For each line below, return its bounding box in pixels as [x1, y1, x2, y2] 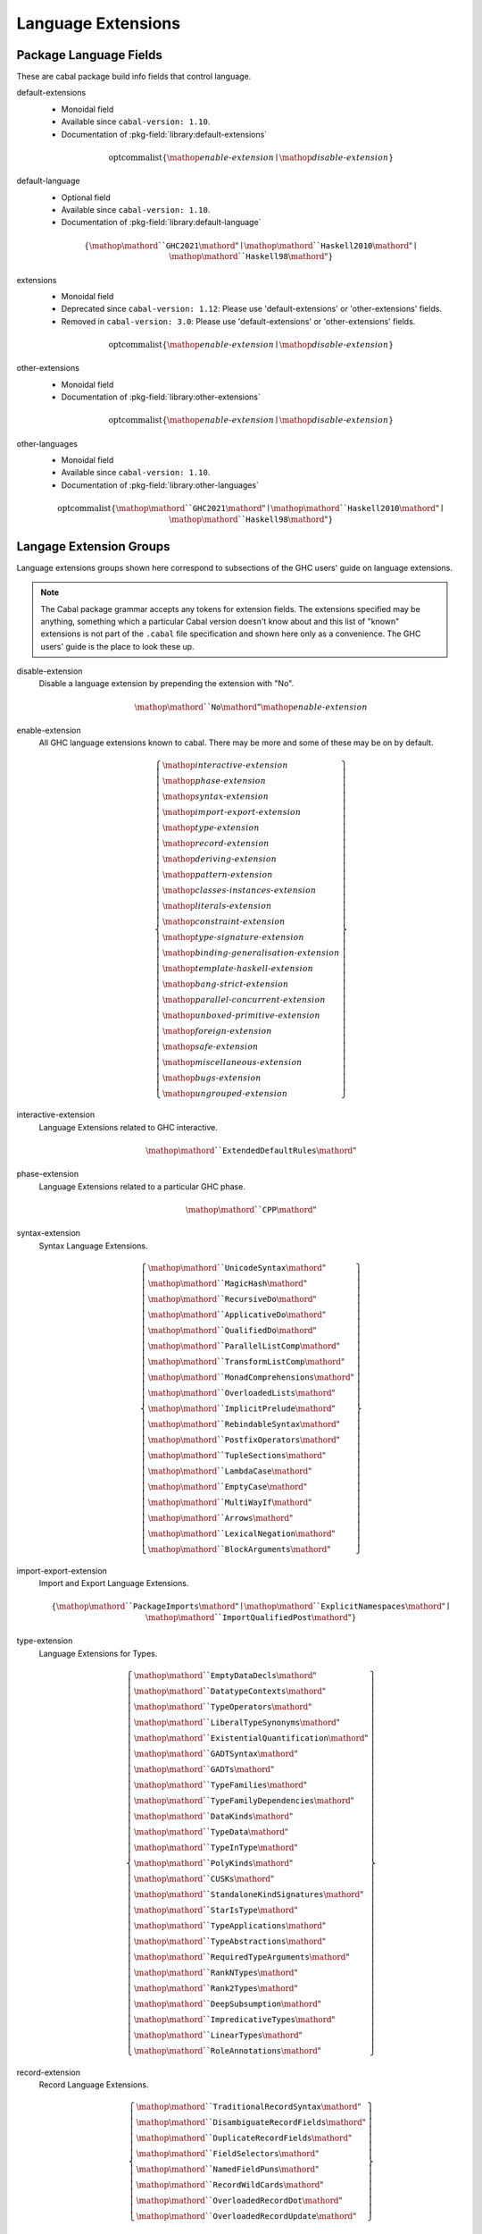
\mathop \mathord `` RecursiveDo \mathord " [147, 1294, 317, 1304]
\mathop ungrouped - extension [162, 1088, 288, 1098]
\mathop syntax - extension [162, 791, 270, 802]
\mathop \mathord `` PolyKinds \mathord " [134, 1858, 294, 1868]
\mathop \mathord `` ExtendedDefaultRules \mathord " [145, 1145, 357, 1155]
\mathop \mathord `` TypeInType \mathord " [134, 1842, 298, 1852]
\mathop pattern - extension [162, 869, 273, 879]
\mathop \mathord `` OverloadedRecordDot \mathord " [136, 2196, 343, 2206]
